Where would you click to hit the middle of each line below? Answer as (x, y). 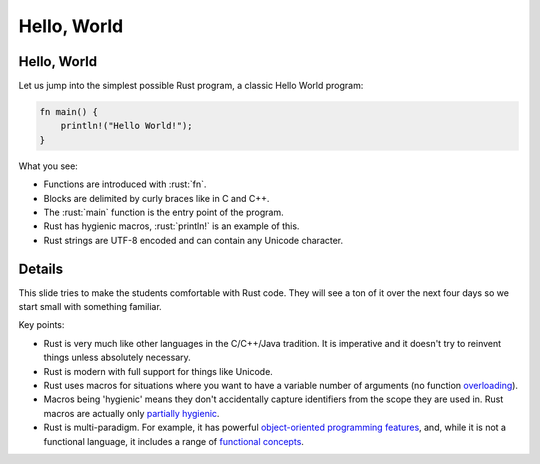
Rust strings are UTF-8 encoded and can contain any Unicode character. (193, 240)
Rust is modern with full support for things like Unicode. (158, 371)
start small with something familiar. (90, 307)
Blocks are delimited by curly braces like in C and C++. (156, 198)
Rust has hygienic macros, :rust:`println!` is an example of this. (171, 226)
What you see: (48, 166)
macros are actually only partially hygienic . (131, 413)
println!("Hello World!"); (127, 126)
